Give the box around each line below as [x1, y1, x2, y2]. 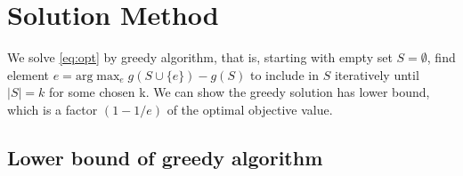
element [7, 65, 50, 84]
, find [426, 48, 456, 67]
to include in [249, 65, 319, 84]
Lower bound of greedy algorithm [7, 143, 323, 171]
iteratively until [334, 65, 419, 84]
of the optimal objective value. [167, 100, 333, 118]
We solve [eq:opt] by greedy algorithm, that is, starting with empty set [7, 48, 393, 67]
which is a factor [7, 100, 98, 118]
